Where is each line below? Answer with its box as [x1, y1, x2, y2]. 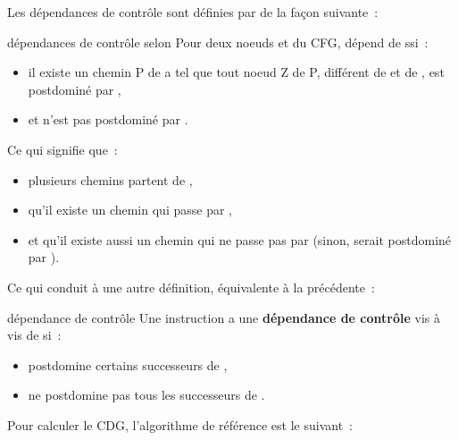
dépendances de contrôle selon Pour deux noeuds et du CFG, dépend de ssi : [7, 32, 429, 51]
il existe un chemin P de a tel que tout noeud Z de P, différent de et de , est [28, 63, 445, 81]
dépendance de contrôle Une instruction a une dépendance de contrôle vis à [7, 308, 440, 326]
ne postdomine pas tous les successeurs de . [28, 385, 265, 404]
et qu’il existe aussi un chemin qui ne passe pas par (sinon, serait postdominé [28, 230, 452, 249]
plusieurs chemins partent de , [28, 170, 193, 189]
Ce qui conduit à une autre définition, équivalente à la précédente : [7, 277, 375, 296]
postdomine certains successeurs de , [28, 355, 228, 374]
